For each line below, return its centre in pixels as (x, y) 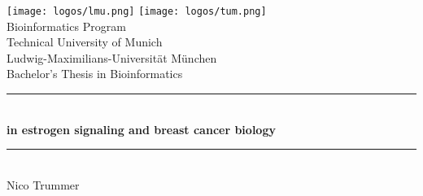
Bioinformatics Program (66, 26)
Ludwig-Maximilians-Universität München (112, 57)
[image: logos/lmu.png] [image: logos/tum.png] (137, 11)
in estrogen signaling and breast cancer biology (141, 129)
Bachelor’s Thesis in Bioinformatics (95, 74)
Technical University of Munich (85, 42)
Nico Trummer (43, 184)
